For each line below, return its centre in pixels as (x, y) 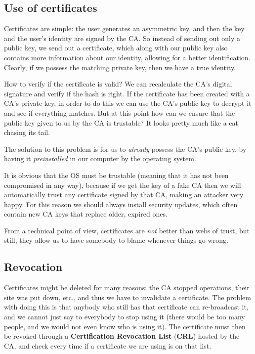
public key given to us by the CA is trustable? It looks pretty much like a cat (121, 122)
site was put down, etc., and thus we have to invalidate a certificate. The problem (127, 297)
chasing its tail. (27, 132)
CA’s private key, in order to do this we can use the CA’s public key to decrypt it (128, 103)
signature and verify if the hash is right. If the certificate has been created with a (127, 93)
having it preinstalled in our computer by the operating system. (100, 158)
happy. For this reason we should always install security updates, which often (121, 204)
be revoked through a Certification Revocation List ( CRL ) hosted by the (122, 336)
